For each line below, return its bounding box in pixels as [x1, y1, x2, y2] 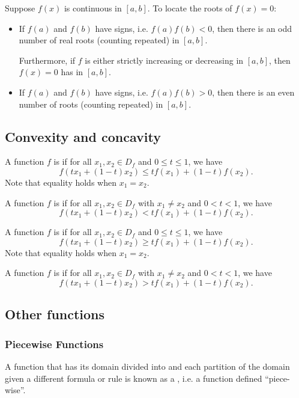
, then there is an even [212, 85, 295, 98]
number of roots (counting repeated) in [19, 97, 163, 110]
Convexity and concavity [5, 127, 161, 145]
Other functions [5, 305, 105, 323]
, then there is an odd [212, 22, 292, 34]
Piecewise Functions [5, 336, 104, 351]
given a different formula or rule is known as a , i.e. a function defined [5, 372, 262, 384]
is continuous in [64, 2, 122, 14]
